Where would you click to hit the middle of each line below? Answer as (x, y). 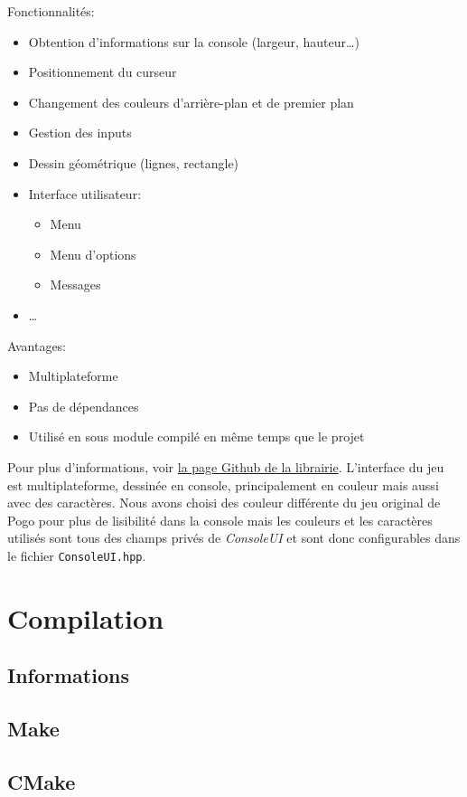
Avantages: (37, 345)
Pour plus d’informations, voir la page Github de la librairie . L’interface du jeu (226, 466)
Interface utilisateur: (85, 193)
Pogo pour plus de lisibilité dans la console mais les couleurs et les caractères (220, 520)
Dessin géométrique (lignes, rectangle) (134, 162)
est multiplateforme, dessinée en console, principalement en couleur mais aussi (223, 484)
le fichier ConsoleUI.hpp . (77, 555)
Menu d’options (93, 254)
